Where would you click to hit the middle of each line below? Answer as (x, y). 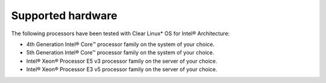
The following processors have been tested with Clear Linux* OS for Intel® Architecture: (120, 33)
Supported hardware (64, 16)
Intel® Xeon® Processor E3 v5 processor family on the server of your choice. (122, 69)
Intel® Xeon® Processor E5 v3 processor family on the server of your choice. (122, 61)
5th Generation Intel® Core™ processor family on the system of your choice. (120, 53)
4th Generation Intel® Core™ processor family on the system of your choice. (120, 44)
